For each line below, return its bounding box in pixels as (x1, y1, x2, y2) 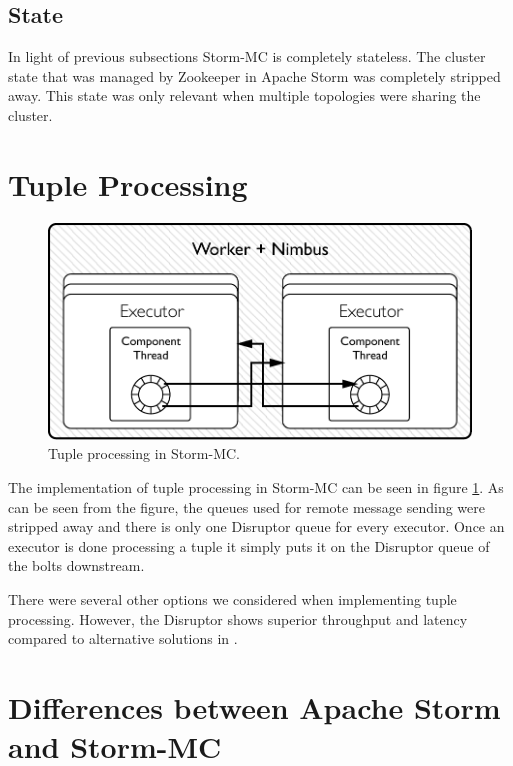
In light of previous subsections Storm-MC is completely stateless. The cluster (8, 46, 486, 67)
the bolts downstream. (8, 555, 145, 576)
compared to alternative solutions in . (8, 628, 238, 649)
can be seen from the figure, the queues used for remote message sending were (8, 496, 485, 517)
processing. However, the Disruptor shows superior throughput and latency (8, 608, 468, 629)
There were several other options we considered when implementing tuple (8, 588, 457, 609)
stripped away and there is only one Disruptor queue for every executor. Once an (8, 516, 505, 537)
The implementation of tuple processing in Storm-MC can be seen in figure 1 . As (8, 476, 504, 497)
